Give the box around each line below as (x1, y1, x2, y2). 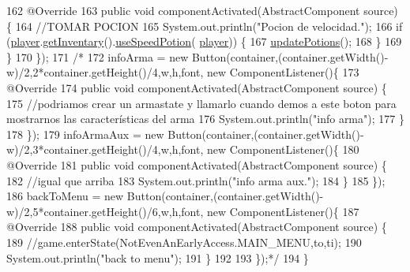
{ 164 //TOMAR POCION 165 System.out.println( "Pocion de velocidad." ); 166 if (6, 17, 403, 34)
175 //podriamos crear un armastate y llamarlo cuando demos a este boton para (6, 95, 397, 111)
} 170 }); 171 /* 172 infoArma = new (6, 48, 189, 65)
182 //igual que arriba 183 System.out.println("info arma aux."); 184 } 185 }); (6, 172, 386, 188)
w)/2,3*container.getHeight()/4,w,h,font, (6, 141, 204, 158)
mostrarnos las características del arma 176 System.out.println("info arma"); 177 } (6, 110, 404, 127)
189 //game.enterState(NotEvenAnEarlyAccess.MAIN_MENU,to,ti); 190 (6, 233, 362, 250)
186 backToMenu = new (6, 188, 124, 204)
